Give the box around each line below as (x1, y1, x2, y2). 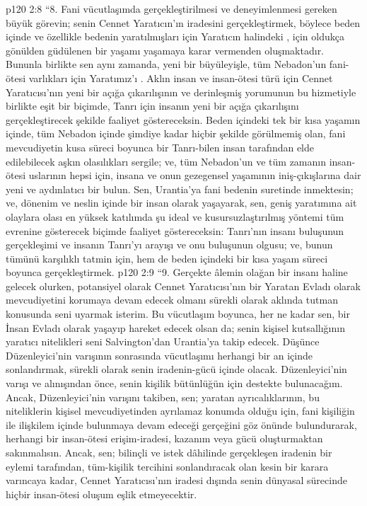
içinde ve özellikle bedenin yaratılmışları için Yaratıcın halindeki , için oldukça (6, 29, 344, 44)
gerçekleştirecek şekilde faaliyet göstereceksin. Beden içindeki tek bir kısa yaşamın (6, 112, 361, 127)
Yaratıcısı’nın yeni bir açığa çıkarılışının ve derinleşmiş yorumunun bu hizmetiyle (6, 84, 356, 99)
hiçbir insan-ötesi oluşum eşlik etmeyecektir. (6, 486, 197, 501)
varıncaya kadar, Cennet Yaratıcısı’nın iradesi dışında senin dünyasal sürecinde (6, 473, 347, 488)
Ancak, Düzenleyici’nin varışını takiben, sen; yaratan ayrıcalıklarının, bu (6, 389, 320, 404)
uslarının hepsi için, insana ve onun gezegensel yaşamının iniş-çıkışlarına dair (28, 168, 361, 183)
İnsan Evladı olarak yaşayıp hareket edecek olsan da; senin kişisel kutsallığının (6, 320, 345, 335)
